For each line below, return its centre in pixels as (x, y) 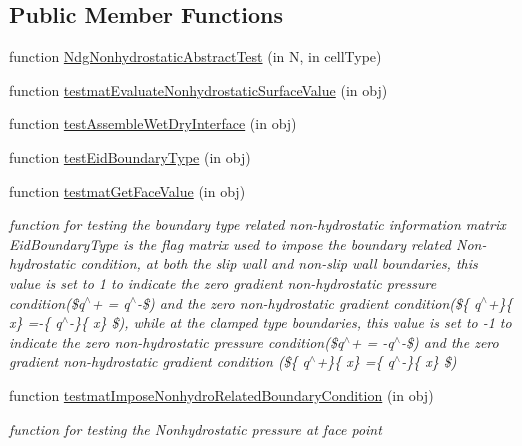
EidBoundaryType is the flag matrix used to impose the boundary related (230, 243)
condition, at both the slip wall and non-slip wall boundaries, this (279, 263)
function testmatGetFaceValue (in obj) (127, 190)
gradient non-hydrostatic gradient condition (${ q (159, 361)
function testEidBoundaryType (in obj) (130, 156)
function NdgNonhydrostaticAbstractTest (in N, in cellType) (195, 56)
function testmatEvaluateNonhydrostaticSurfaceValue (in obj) (198, 89)
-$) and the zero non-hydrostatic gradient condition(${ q (308, 302)
